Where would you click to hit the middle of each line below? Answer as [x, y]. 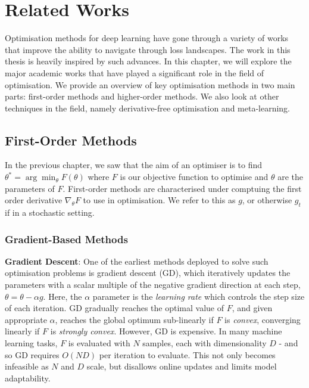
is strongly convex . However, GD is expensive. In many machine [166, 331]
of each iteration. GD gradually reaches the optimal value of [114, 308]
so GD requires [32, 354]
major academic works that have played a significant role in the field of [135, 72]
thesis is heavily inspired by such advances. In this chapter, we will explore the [148, 61]
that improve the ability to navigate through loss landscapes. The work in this [148, 49]
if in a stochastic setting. [50, 212]
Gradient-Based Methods [66, 239]
